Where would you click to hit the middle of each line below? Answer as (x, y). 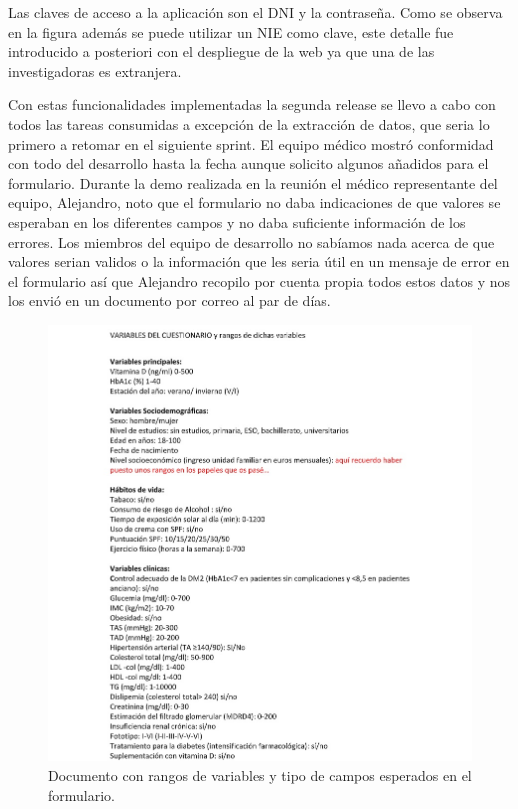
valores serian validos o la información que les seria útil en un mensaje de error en (259, 261)
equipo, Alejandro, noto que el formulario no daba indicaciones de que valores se (254, 202)
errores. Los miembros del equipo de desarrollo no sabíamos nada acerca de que (251, 241)
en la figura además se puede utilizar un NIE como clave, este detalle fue (231, 31)
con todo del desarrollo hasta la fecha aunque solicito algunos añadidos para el (248, 163)
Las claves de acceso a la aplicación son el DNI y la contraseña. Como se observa (255, 12)
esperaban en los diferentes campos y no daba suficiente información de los (237, 221)
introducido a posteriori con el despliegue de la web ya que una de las (221, 51)
